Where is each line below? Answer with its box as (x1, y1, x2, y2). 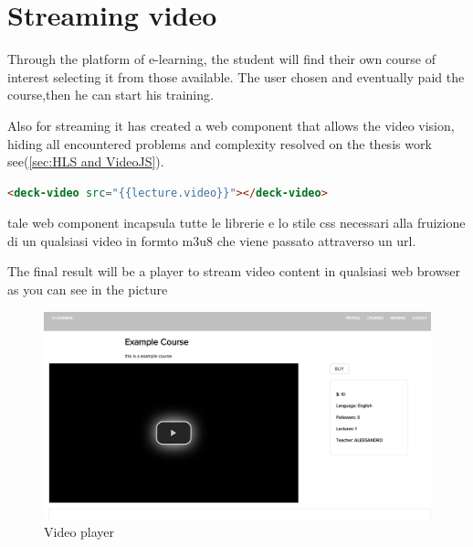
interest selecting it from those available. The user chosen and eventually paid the (7, 67, 465, 86)
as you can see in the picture (7, 280, 168, 299)
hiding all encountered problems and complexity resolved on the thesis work (7, 134, 432, 153)
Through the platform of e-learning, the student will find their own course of (7, 49, 436, 69)
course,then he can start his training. (7, 85, 214, 104)
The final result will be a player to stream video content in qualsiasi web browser (7, 262, 460, 281)
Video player (44, 522, 115, 542)
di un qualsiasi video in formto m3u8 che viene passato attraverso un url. (7, 231, 416, 250)
